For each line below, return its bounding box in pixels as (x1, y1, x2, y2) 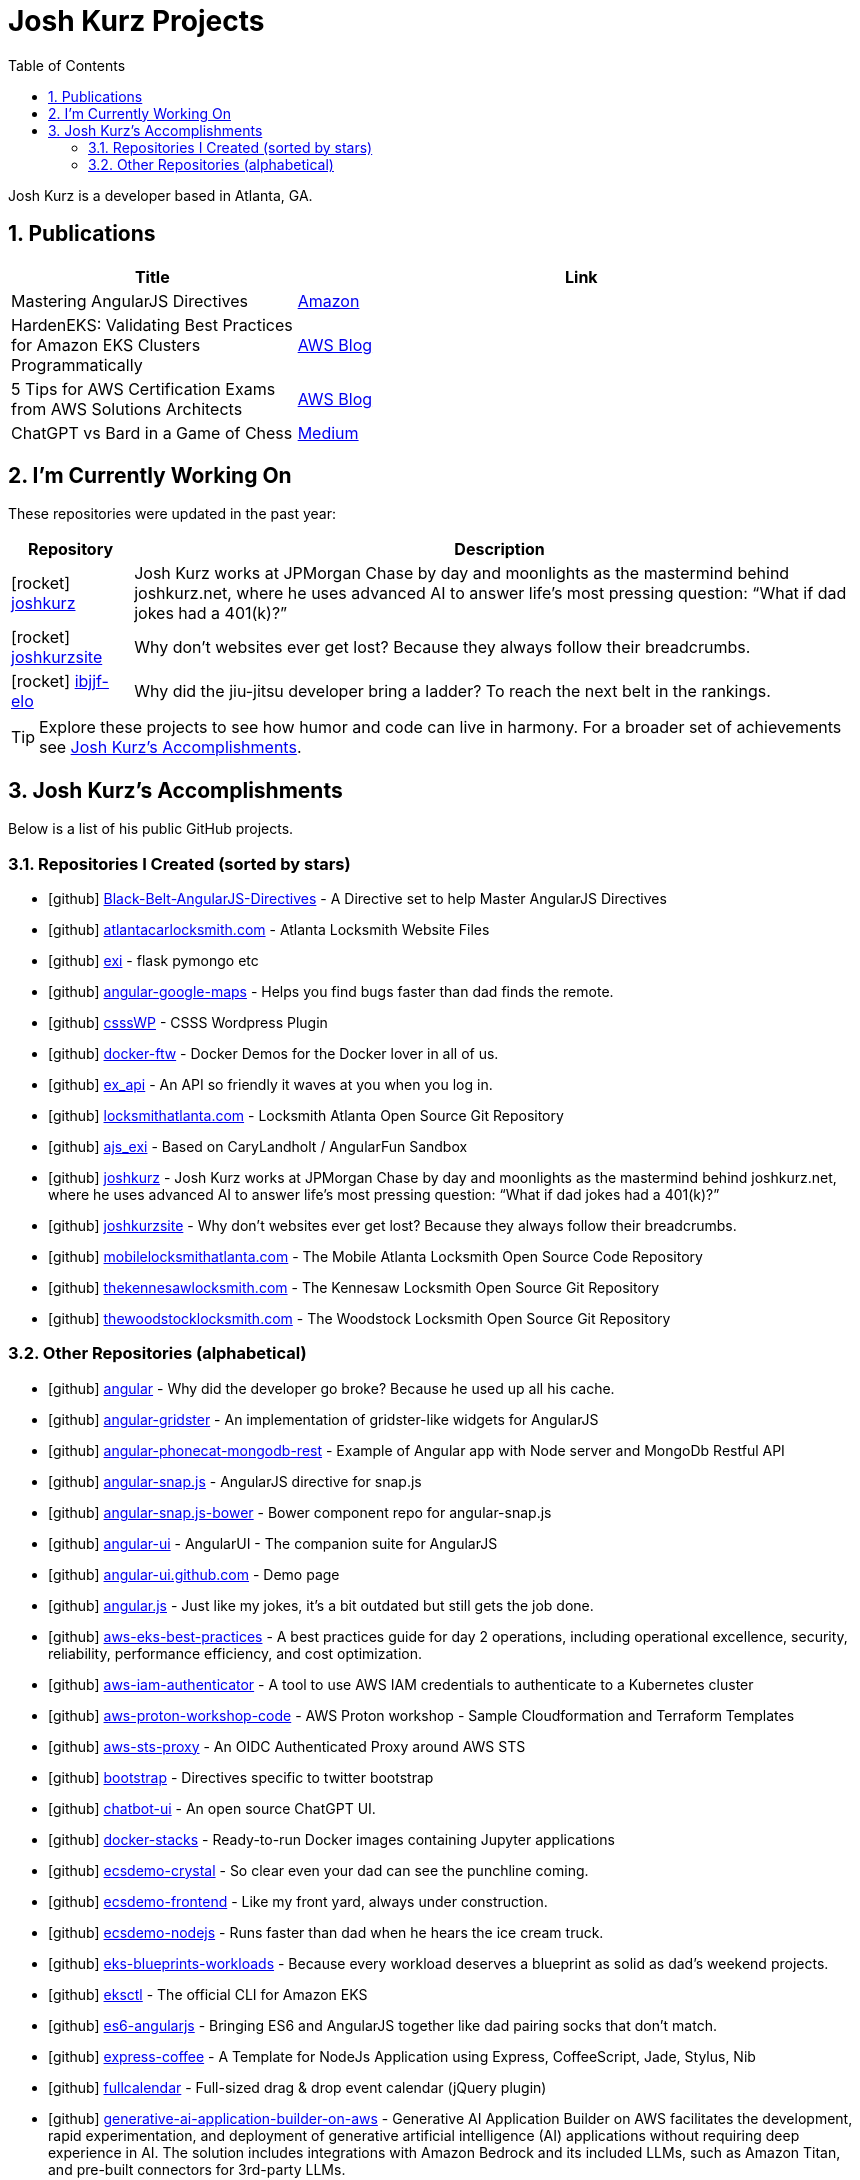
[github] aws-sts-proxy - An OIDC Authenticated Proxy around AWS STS (48, 1737, 526, 1755)
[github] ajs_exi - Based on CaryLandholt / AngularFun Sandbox (48, 1138, 468, 1156)
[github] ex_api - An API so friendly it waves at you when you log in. (48, 1076, 493, 1094)
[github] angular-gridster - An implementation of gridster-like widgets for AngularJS (48, 1410, 599, 1428)
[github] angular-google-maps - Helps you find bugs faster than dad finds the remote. (48, 983, 614, 1001)
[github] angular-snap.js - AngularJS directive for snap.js (48, 1472, 422, 1490)
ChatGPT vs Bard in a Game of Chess (11, 422, 293, 443)
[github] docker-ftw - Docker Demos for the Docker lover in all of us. (48, 1045, 499, 1063)
